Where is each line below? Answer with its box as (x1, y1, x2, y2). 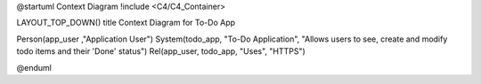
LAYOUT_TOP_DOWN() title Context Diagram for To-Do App (16, 18, 236, 28)
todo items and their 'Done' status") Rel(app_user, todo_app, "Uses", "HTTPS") (16, 46, 306, 57)
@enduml (16, 62, 53, 73)
